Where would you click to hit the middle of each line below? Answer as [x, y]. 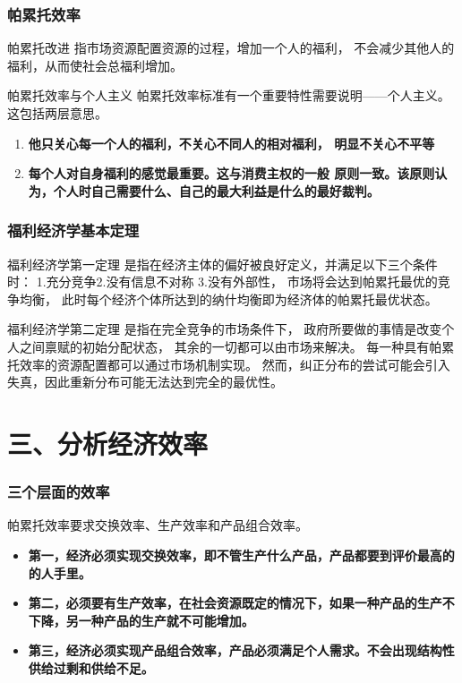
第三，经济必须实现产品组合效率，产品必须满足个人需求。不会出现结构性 [241, 650]
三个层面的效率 [59, 492]
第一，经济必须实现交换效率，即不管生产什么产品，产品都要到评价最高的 [241, 555]
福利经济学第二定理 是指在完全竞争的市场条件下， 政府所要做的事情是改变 [225, 329]
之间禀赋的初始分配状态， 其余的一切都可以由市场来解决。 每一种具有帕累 [237, 346]
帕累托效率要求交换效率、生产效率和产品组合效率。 [158, 525]
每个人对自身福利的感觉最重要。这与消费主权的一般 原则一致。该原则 [231, 173]
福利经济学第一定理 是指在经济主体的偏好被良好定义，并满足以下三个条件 [222, 264]
